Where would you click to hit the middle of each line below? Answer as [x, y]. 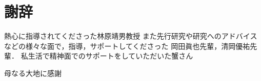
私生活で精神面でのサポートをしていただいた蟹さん [107, 56]
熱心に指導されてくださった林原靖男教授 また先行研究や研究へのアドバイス [131, 36]
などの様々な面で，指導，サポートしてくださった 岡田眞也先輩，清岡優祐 [127, 46]
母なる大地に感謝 [33, 73]
